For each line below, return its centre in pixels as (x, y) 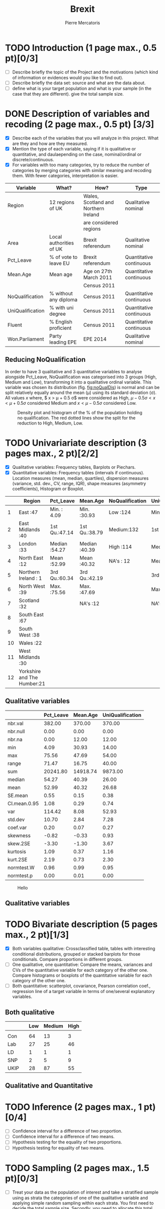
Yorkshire (30, 671)
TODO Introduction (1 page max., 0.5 (81, 48)
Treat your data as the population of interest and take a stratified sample (85, 1192)
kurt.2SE (18, 859)
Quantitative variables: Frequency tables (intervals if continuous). (78, 472)
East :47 (28, 512)
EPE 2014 (95, 339)
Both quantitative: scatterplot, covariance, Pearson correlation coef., (81, 986)
